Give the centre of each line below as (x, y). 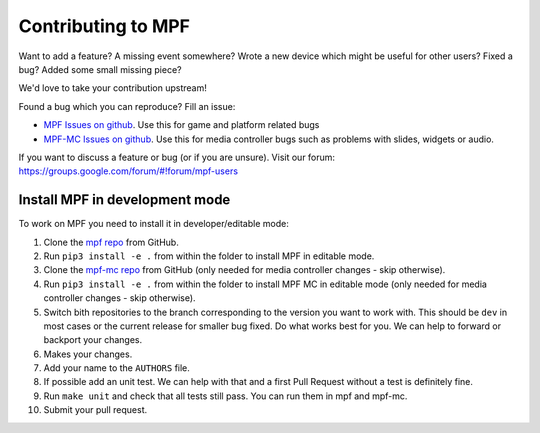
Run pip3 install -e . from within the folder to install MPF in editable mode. (209, 256)
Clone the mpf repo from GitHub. (111, 242)
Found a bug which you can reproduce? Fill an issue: (127, 106)
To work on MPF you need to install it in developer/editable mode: (153, 224)
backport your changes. (93, 340)
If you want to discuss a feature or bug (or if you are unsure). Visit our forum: (176, 157)
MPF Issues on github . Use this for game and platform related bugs (181, 125)
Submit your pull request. (95, 410)
